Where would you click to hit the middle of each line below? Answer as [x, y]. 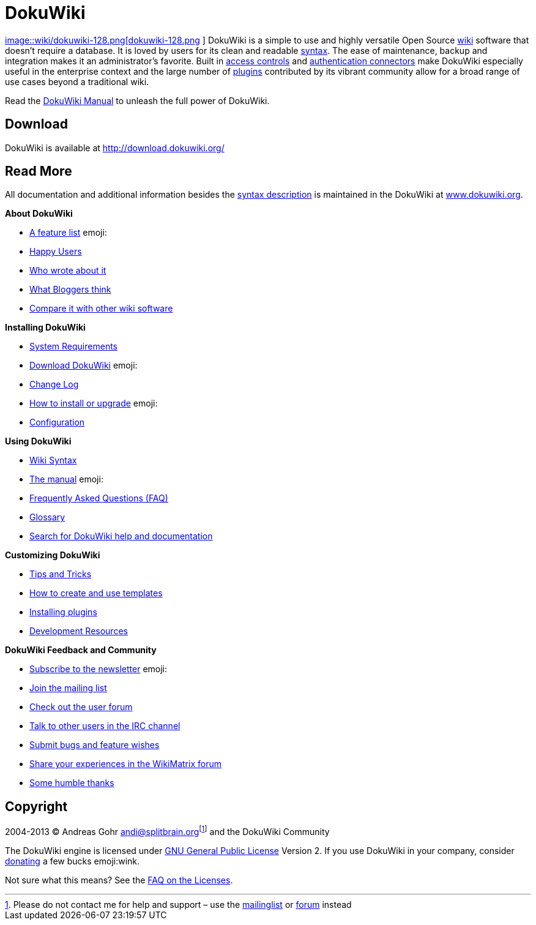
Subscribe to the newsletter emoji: [99, 669]
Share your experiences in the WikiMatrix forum [125, 764]
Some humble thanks [72, 783]
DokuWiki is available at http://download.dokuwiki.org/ [115, 148]
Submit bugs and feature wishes [95, 745]
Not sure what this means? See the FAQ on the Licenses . [119, 880]
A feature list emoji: [68, 233]
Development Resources [79, 631]
